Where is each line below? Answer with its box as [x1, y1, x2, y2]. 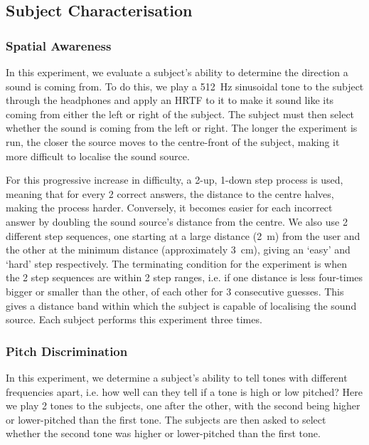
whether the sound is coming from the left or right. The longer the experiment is [6, 120, 358, 135]
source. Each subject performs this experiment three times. [6, 312, 262, 327]
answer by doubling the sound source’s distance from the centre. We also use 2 [6, 214, 348, 229]
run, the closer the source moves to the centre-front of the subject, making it [6, 134, 340, 149]
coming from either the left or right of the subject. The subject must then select [6, 106, 355, 121]
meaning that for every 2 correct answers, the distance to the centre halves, [6, 186, 334, 201]
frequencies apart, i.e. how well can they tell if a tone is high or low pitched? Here [6, 384, 363, 399]
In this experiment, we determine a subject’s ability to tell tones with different [6, 370, 348, 384]
